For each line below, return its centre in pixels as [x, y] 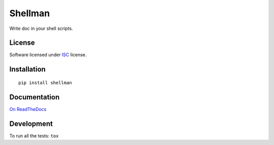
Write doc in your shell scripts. [41, 28]
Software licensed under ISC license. [48, 55]
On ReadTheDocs [28, 109]
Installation [27, 69]
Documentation [35, 97]
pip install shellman [45, 83]
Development [31, 123]
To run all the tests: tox [34, 136]
